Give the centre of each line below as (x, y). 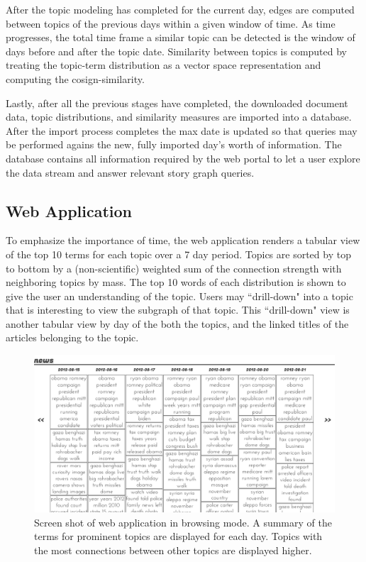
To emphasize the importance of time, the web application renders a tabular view (183, 240)
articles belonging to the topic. (72, 337)
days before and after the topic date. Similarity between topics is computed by (177, 51)
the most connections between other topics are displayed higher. (173, 550)
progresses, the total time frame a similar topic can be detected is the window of (181, 37)
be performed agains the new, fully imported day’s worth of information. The (174, 144)
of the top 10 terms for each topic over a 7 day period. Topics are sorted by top (178, 254)
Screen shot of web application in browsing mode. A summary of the (183, 522)
